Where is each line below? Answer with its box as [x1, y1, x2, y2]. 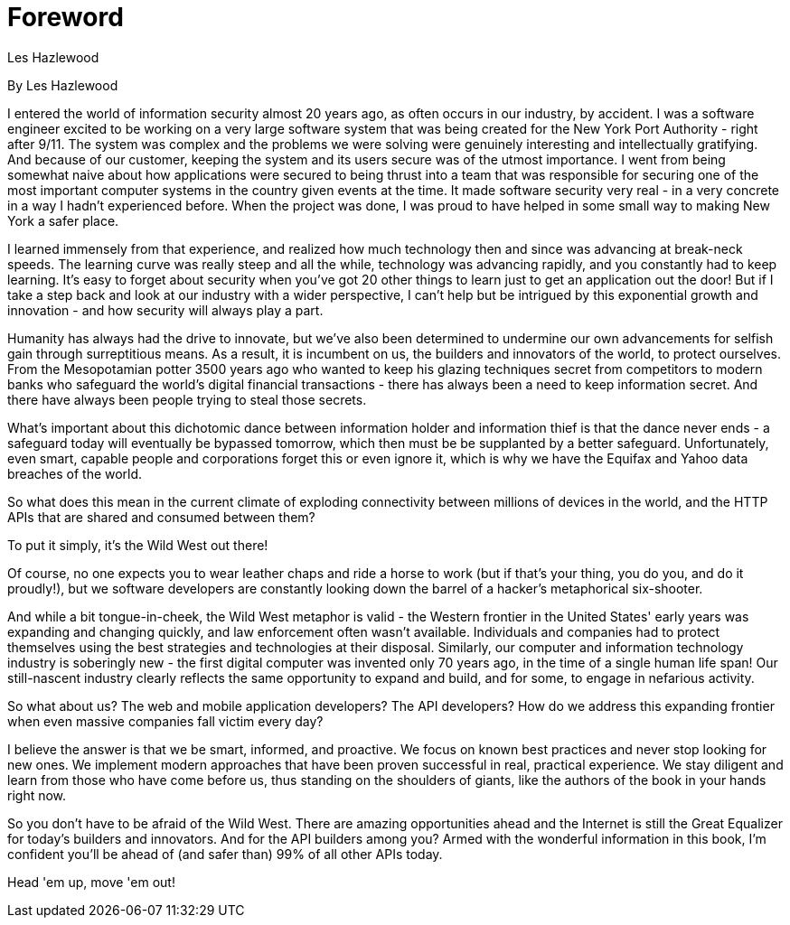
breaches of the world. [7, 465, 143, 481]
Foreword [7, 2, 124, 33]
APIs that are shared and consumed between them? [7, 509, 315, 525]
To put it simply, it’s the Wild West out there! [7, 537, 268, 553]
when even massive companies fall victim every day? [7, 713, 324, 729]
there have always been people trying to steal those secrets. [7, 391, 367, 407]
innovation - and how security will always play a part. [7, 302, 324, 318]
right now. [7, 787, 67, 803]
